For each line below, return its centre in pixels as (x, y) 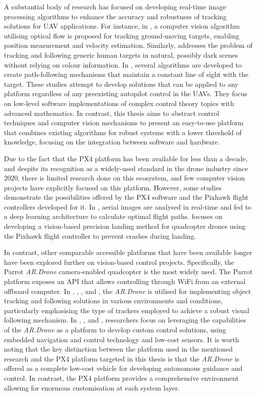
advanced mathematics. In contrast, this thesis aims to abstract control (112, 113)
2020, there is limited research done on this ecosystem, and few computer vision (125, 178)
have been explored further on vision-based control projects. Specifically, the (119, 262)
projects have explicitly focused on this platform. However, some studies (113, 187)
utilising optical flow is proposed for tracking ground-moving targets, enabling (122, 35)
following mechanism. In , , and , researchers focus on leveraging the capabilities (125, 320)
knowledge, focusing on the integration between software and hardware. (112, 142)
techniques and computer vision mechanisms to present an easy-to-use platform (124, 123)
